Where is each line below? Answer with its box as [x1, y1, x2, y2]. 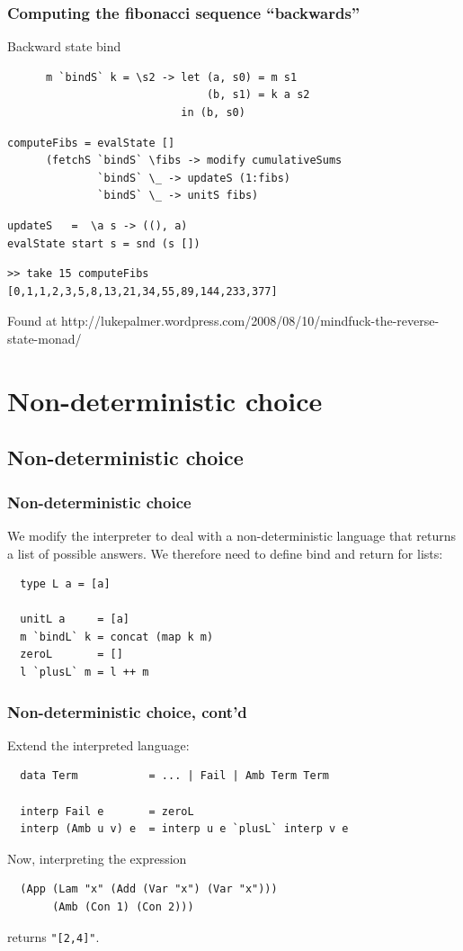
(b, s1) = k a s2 [206, 88, 310, 102]
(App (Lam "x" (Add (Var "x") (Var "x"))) [20, 883, 278, 896]
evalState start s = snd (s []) [7, 237, 200, 250]
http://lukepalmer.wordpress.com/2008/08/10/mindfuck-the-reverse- [61, 311, 440, 330]
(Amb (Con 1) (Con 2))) [52, 901, 194, 914]
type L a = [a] [20, 578, 111, 591]
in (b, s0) [181, 106, 245, 119]
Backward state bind [7, 37, 121, 56]
